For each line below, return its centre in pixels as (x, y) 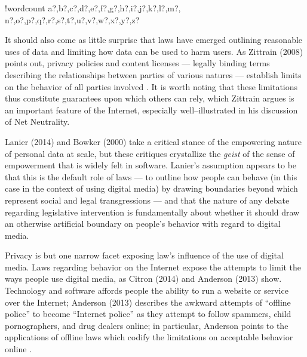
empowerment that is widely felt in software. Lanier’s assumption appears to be (151, 165)
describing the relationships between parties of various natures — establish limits (153, 74)
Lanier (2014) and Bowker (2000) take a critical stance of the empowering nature (153, 141)
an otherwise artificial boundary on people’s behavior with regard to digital (143, 224)
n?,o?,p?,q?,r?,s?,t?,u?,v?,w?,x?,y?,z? (72, 19)
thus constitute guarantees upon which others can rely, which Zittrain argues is (150, 98)
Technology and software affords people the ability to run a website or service (147, 290)
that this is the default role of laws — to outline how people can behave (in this (151, 176)
